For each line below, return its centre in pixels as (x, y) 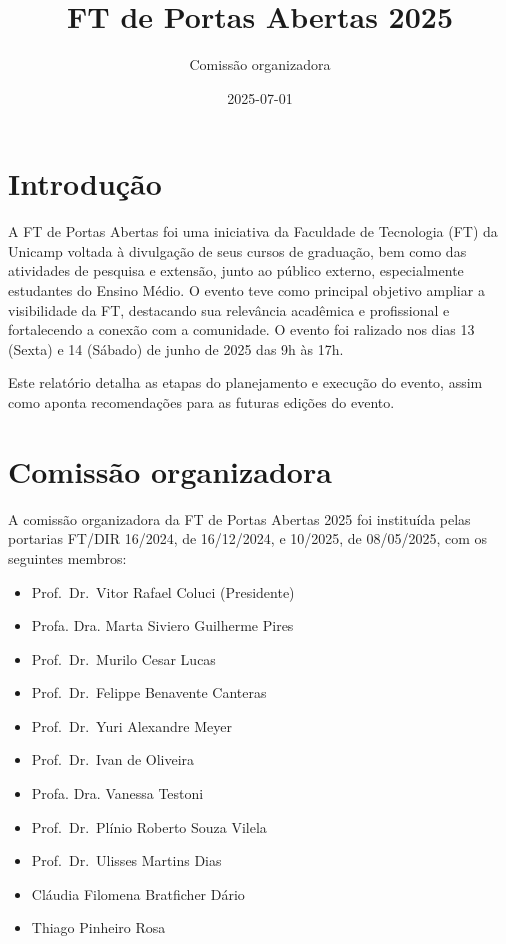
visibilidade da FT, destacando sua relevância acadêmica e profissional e (229, 309)
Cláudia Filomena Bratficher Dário (138, 893)
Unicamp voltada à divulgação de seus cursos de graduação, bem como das (237, 250)
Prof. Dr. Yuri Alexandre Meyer (131, 725)
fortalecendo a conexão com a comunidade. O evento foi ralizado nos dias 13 (241, 329)
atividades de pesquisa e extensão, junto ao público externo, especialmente (236, 270)
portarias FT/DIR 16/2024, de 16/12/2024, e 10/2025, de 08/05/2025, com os (248, 538)
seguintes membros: (67, 557)
